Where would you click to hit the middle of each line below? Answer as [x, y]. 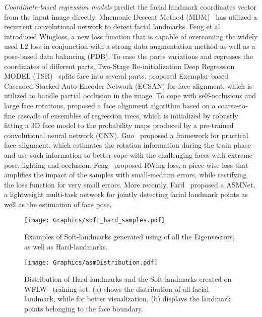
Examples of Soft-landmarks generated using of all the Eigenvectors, [129, 237]
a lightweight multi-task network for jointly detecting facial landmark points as [126, 194]
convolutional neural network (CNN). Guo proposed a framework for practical [126, 135]
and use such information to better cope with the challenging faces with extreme [128, 154]
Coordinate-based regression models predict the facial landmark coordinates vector [130, 7]
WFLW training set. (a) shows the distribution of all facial [117, 289]
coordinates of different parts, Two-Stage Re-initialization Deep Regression [119, 66]
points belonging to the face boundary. [84, 308]
